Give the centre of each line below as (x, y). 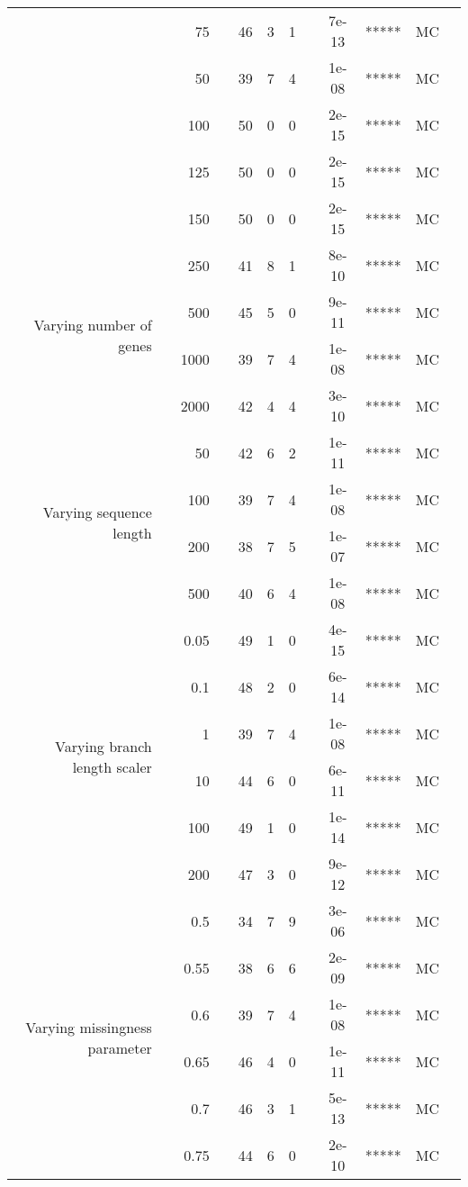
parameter (120, 1048)
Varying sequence (97, 512)
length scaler (112, 767)
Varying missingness (89, 1027)
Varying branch (103, 746)
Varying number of (93, 325)
